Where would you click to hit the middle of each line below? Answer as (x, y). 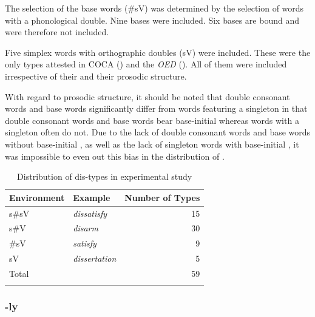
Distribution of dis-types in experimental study (105, 176)
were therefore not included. (57, 32)
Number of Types (162, 197)
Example (92, 197)
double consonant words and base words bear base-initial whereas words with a (152, 120)
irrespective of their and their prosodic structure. (96, 76)
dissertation (95, 258)
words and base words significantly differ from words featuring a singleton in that (156, 108)
